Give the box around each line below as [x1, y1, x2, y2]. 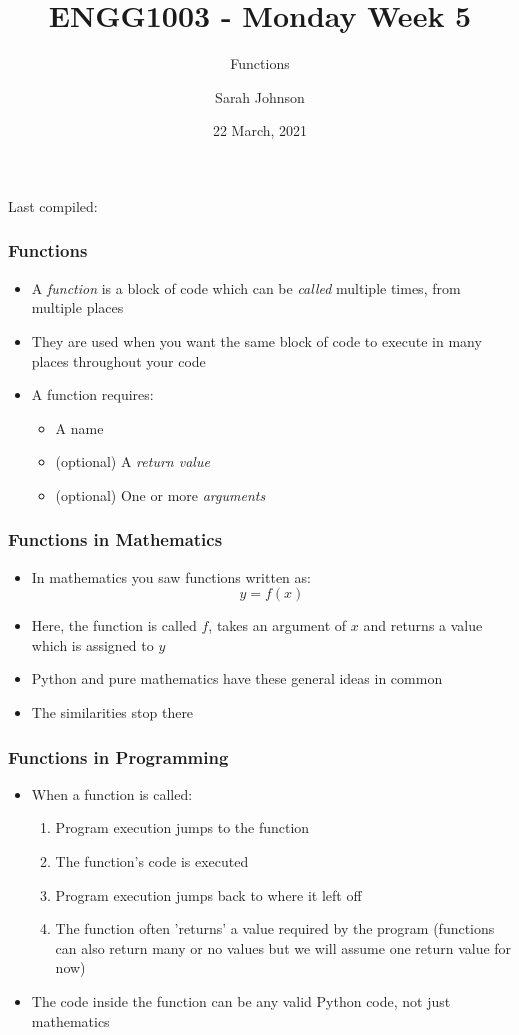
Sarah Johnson [215, 86, 305, 107]
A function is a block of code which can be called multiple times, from [31, 277, 461, 298]
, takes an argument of [208, 615, 347, 636]
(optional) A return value [55, 451, 210, 472]
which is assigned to [31, 634, 154, 655]
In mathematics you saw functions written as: [31, 566, 311, 587]
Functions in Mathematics [8, 527, 223, 552]
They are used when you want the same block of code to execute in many [31, 330, 482, 351]
